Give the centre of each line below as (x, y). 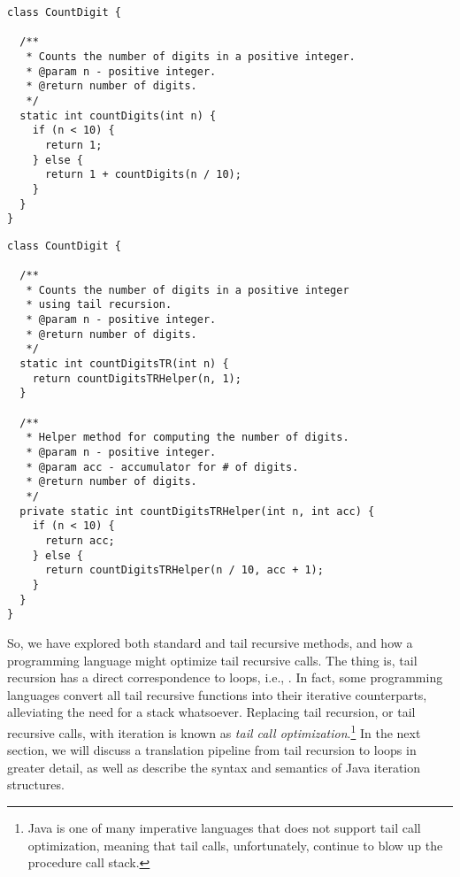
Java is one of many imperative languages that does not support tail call (224, 827)
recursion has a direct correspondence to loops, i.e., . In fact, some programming (225, 677)
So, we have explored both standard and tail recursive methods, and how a (210, 642)
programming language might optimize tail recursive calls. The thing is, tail (212, 660)
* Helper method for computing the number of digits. (188, 438)
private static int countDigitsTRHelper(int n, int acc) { (197, 511)
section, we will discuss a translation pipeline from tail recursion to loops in (212, 750)
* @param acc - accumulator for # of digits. (162, 467)
